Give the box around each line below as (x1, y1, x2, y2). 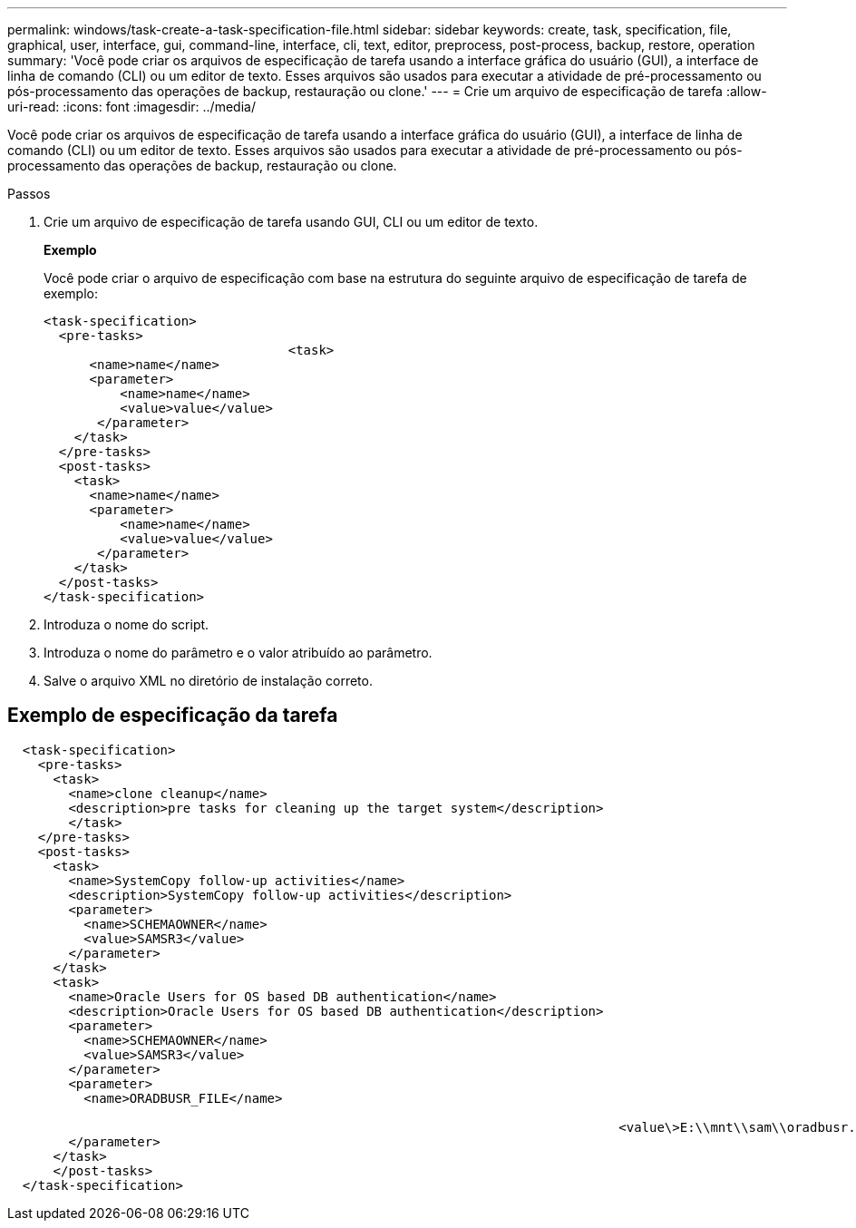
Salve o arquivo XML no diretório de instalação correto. (44, 673, 373, 688)
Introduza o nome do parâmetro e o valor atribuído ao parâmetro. (44, 645, 433, 660)
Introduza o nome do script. (44, 617, 209, 632)
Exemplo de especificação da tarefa (7, 704, 338, 727)
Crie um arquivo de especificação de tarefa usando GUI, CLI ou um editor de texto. (44, 214, 539, 229)
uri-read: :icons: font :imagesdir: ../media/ (7, 99, 256, 114)
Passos (7, 186, 51, 201)
